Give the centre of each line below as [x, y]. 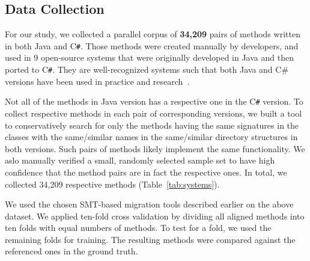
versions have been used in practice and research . [97, 81]
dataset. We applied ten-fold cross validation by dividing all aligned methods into [155, 216]
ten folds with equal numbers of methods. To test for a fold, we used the [138, 228]
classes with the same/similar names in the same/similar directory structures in [151, 137]
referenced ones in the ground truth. [71, 251]
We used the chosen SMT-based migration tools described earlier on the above [149, 204]
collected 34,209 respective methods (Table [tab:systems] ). [112, 184]
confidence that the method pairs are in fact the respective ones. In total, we [146, 172]
